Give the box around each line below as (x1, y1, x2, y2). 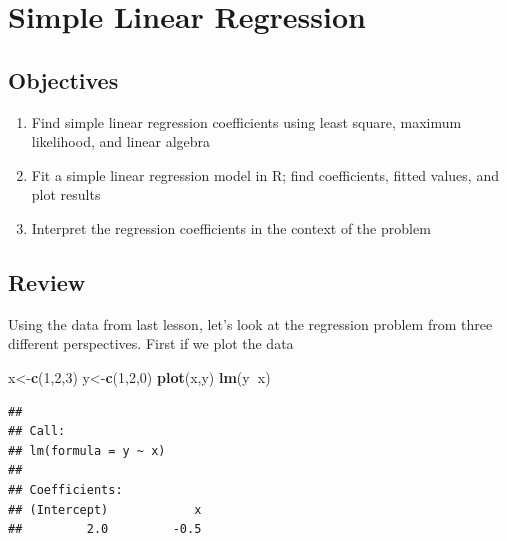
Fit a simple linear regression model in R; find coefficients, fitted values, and (31, 164, 499, 185)
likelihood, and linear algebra (31, 131, 211, 152)
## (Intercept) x (8, 502, 202, 517)
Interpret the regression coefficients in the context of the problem (31, 217, 431, 238)
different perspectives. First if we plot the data (8, 333, 294, 354)
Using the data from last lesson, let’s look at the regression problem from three (8, 313, 493, 334)
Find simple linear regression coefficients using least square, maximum (31, 111, 462, 132)
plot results (31, 184, 101, 205)
